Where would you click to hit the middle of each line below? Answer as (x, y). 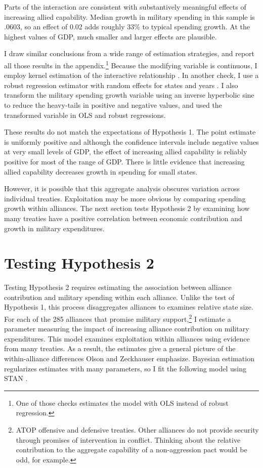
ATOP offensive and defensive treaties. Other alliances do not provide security (137, 430)
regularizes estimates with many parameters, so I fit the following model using (125, 368)
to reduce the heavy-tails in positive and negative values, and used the (113, 105)
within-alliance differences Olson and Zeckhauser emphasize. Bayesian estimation (129, 358)
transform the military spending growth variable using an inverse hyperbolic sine (129, 95)
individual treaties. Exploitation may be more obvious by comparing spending (125, 198)
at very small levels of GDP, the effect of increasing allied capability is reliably (126, 152)
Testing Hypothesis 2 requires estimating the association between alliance (118, 287)
